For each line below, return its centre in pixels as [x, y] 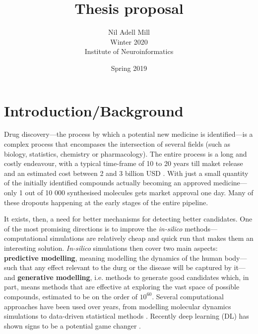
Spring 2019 [129, 68]
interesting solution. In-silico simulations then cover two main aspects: [111, 248]
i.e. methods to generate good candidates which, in [172, 277]
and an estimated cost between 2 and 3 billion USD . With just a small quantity [126, 173]
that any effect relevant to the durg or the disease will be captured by [126, 267]
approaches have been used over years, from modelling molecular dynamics [118, 306]
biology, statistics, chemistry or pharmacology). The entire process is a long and [126, 153]
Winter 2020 [129, 41]
